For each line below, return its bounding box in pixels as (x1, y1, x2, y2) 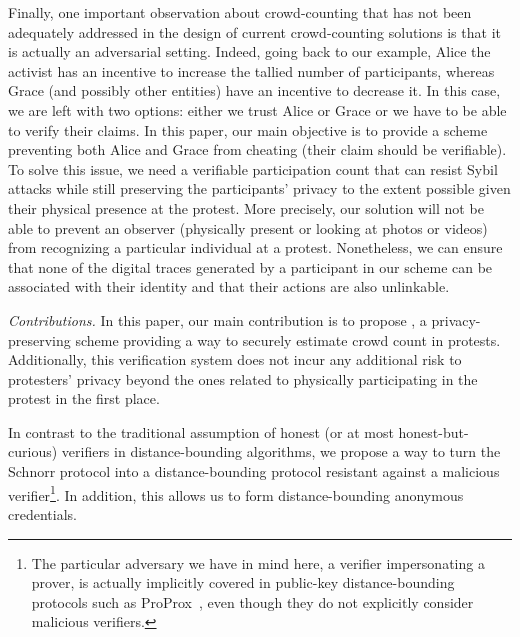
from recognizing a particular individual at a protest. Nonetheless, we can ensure (8, 237, 503, 258)
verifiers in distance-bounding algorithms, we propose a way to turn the (61, 441, 501, 462)
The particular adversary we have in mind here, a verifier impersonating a (31, 552, 485, 573)
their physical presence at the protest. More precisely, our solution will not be (8, 197, 484, 218)
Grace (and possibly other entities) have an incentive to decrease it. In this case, (8, 80, 501, 101)
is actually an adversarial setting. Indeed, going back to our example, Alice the (8, 41, 491, 62)
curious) (8, 441, 58, 462)
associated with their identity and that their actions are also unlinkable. (8, 276, 450, 297)
